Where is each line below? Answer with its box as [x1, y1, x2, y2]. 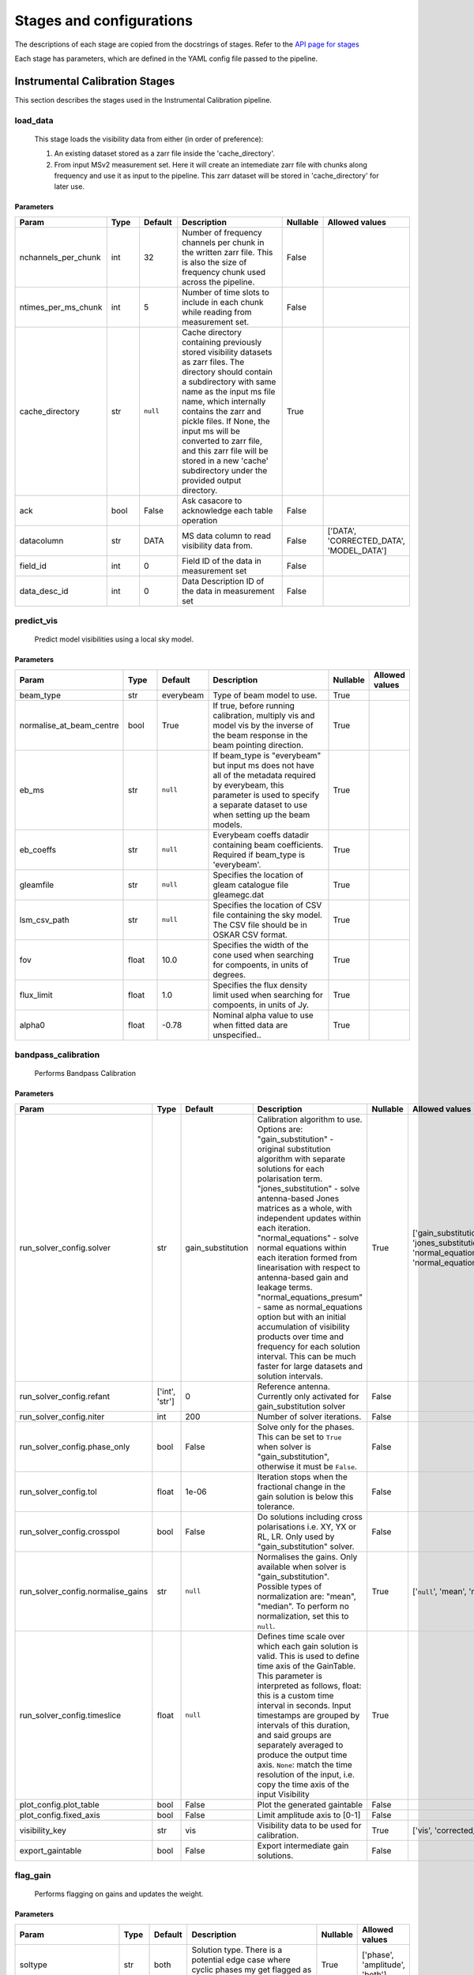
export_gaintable [19, 1845, 82, 1856]
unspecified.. [213, 1029, 261, 1040]
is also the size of [182, 257, 247, 268]
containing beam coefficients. [213, 839, 324, 850]
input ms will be [182, 425, 241, 436]
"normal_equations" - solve [257, 1232, 359, 1243]
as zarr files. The [182, 356, 245, 367]
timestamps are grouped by [257, 1710, 360, 1721]
